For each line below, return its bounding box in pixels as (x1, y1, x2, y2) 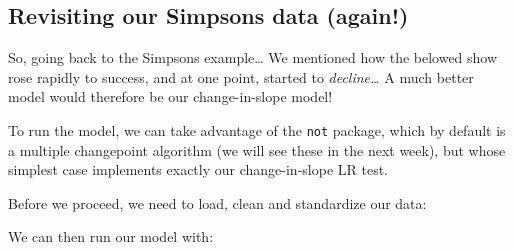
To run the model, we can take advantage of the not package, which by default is (8, 119, 506, 140)
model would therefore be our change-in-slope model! (8, 86, 333, 107)
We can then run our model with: (8, 226, 214, 247)
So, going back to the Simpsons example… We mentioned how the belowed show (8, 47, 498, 68)
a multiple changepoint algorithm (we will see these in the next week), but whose (8, 139, 506, 160)
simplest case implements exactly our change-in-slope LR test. (8, 159, 388, 180)
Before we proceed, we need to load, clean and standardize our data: (8, 192, 427, 213)
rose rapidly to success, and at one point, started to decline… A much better (8, 66, 474, 87)
